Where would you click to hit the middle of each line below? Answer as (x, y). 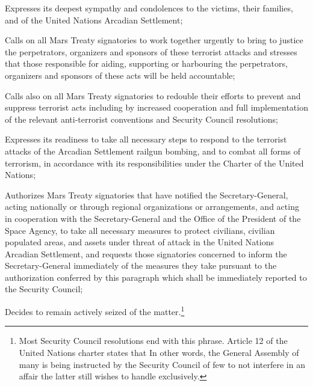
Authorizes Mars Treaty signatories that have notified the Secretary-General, (147, 195)
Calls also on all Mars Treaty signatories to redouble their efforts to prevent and (153, 95)
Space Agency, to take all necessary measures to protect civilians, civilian (140, 230)
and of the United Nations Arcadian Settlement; (94, 20)
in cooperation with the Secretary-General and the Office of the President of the (153, 218)
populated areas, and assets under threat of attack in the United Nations (139, 242)
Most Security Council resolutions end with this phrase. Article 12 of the (153, 341)
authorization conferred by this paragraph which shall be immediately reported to (156, 277)
